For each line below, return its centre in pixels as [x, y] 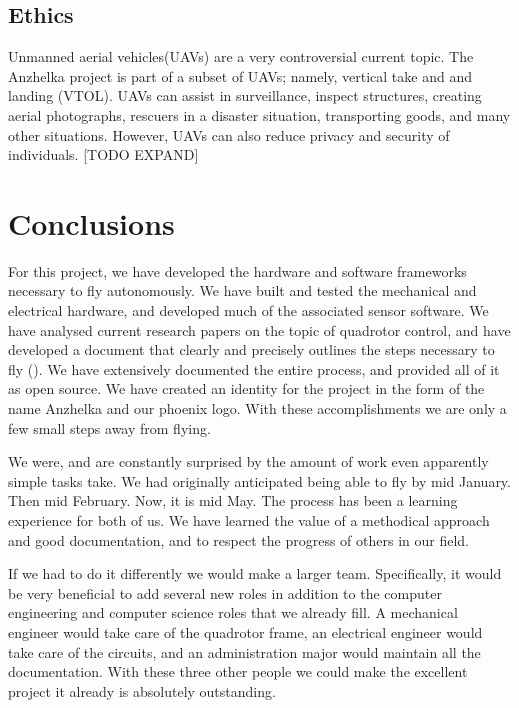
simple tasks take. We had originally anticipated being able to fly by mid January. [259, 480]
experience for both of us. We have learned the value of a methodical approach [249, 520]
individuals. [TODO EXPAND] [103, 154]
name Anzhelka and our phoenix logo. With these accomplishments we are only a [257, 408]
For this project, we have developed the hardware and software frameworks [237, 270]
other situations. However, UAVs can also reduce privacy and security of [229, 134]
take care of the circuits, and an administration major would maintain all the [244, 651]
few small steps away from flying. [109, 427]
